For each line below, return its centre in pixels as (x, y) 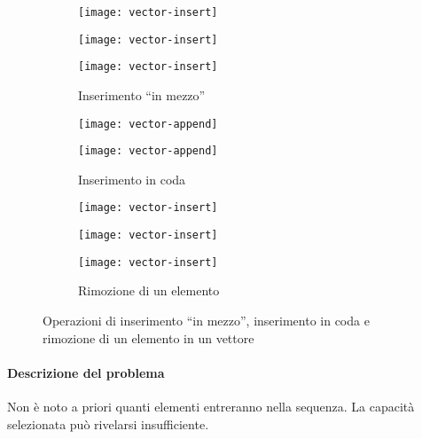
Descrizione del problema (86, 372)
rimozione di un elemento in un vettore (148, 337)
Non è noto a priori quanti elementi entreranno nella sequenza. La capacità (211, 407)
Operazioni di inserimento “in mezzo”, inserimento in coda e (206, 321)
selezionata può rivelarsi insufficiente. (108, 423)
